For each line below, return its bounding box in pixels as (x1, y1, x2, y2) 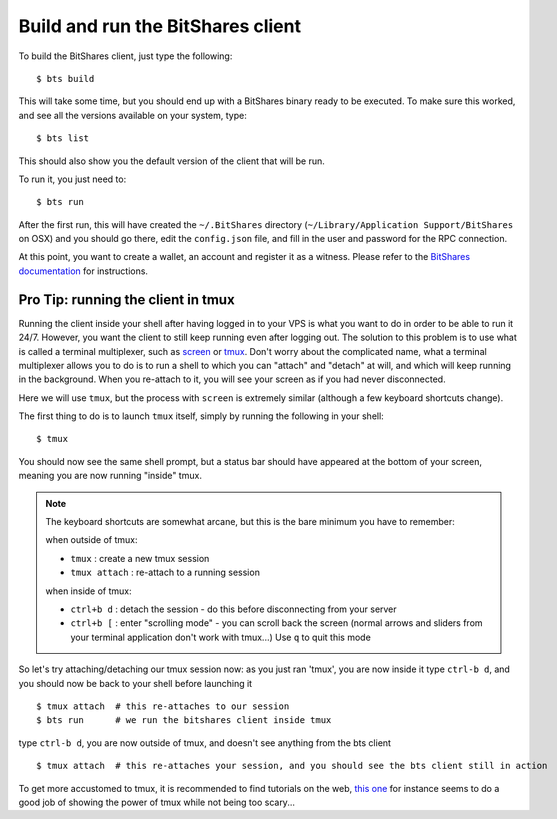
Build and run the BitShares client (18, 15, 302, 37)
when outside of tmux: (45, 534, 138, 546)
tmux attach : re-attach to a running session (70, 566, 260, 579)
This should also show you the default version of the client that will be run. (18, 155, 325, 167)
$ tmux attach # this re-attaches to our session (36, 700, 290, 712)
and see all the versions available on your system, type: (18, 109, 247, 121)
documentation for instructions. (18, 265, 149, 277)
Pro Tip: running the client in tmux (18, 291, 235, 308)
